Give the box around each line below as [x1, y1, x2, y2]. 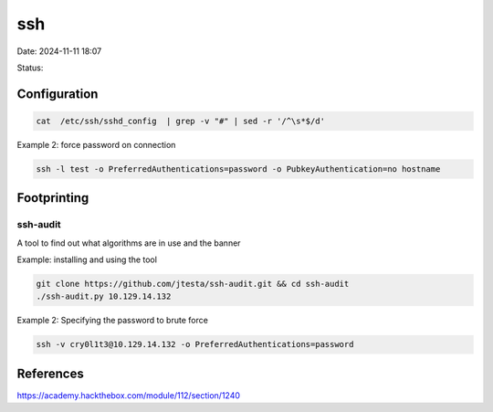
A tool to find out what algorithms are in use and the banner [16, 238, 241, 248]
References [16, 365, 84, 381]
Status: [16, 62, 44, 73]
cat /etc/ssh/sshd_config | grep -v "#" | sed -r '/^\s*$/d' [36, 115, 326, 126]
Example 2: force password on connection [16, 139, 176, 150]
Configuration [16, 86, 99, 101]
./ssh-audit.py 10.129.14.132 [36, 291, 172, 301]
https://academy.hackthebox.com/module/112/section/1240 [16, 389, 241, 401]
